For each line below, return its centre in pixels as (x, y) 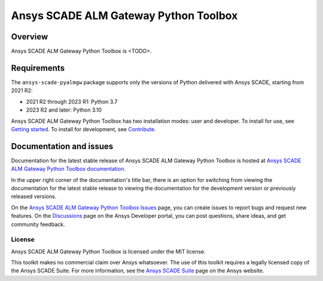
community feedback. (38, 224)
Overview (30, 37)
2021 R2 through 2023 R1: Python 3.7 (72, 101)
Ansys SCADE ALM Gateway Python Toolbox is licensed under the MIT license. (108, 251)
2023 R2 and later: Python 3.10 (64, 110)
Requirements (38, 68)
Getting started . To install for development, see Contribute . (83, 129)
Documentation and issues (62, 146)
